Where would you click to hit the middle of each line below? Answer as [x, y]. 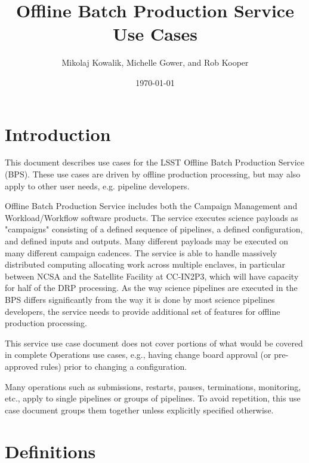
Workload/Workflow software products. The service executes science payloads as [152, 217]
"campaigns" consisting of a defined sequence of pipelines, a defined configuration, [154, 229]
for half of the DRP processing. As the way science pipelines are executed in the [151, 288]
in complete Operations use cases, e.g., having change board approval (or [138, 355]
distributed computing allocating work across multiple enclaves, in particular [145, 264]
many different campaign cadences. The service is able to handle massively [141, 252]
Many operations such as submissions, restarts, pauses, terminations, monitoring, [153, 386]
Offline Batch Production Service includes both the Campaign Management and [151, 206]
